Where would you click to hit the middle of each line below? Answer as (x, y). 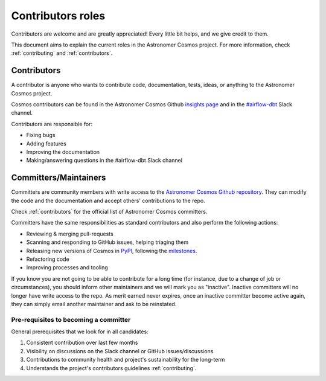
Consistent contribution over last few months (82, 343)
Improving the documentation (63, 152)
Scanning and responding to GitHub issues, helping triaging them (107, 242)
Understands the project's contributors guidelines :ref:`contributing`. (111, 368)
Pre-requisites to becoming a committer (71, 319)
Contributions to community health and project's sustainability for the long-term (126, 360)
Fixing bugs (41, 135)
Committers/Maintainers (59, 178)
